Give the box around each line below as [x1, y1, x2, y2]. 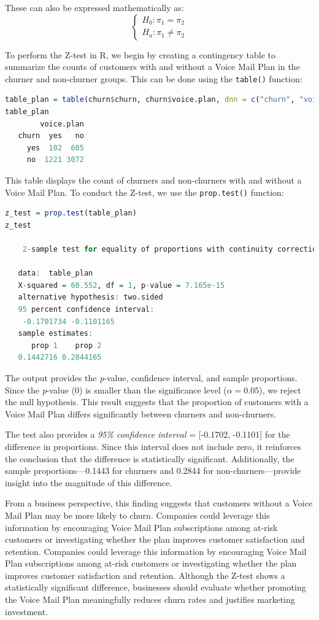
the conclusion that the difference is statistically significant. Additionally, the [5, 452, 294, 465]
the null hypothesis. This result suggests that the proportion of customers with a [5, 395, 309, 408]
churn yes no [18, 131, 84, 141]
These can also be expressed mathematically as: [5, 1, 184, 14]
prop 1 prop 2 [31, 341, 102, 350]
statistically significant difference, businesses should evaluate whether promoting [5, 581, 306, 594]
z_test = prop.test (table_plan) [5, 209, 137, 218]
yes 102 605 [26, 143, 84, 152]
